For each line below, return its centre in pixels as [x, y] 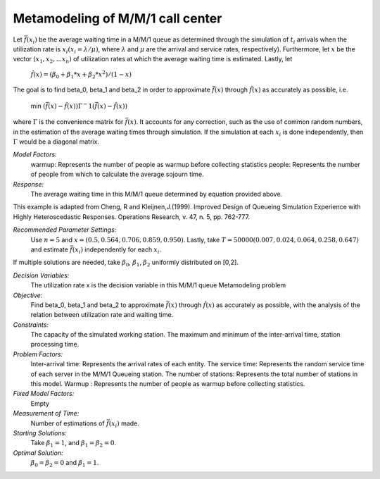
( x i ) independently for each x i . [117, 250]
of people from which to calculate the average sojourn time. [117, 174]
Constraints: [31, 325]
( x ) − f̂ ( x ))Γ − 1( [71, 105]
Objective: [28, 295]
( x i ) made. [124, 424]
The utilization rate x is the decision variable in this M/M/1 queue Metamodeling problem [158, 285]
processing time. [55, 344]
